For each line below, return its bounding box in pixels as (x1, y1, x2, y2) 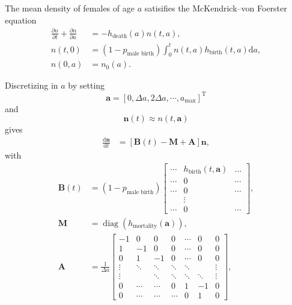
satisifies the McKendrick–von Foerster (144, 2, 287, 14)
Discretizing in (5, 79, 58, 92)
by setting (68, 79, 105, 92)
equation (5, 13, 37, 26)
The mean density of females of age (5, 2, 135, 14)
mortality (133, 223, 157, 230)
